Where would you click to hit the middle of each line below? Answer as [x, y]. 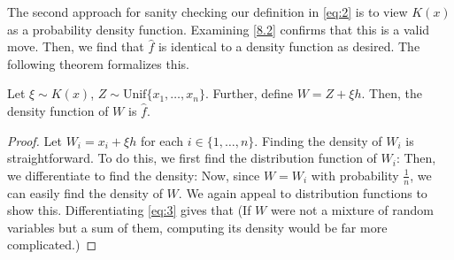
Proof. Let [35, 140]
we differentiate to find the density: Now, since [134, 175]
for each [162, 140]
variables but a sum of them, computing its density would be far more [197, 227]
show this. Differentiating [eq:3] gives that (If [129, 210]
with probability [355, 175]
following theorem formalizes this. [98, 63]
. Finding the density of [318, 140]
